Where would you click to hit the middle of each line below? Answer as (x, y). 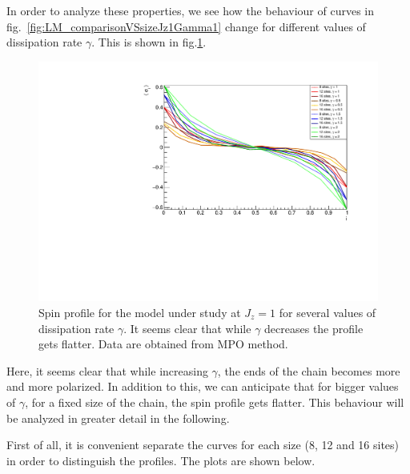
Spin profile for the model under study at (140, 313)
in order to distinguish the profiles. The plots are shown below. (161, 460)
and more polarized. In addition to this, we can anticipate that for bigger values (203, 386)
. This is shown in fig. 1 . (149, 42)
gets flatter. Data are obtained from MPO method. (163, 344)
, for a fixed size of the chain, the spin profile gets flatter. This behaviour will (215, 402)
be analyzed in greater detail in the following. (118, 418)
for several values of (328, 313)
